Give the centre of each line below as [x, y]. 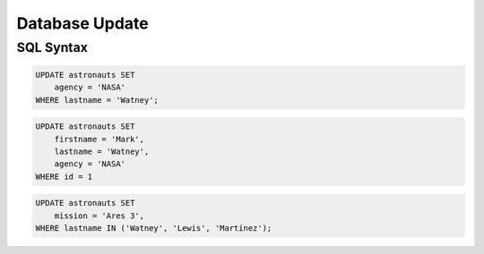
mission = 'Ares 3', [99, 216]
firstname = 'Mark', [99, 139]
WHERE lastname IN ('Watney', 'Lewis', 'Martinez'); [154, 229]
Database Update [83, 23]
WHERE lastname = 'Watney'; [97, 100]
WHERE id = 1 [64, 176]
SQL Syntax [52, 47]
